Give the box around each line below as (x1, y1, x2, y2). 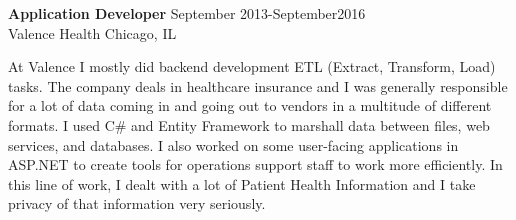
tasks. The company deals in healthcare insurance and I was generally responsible (8, 75, 508, 96)
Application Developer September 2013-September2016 (8, 3, 366, 23)
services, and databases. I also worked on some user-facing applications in (8, 134, 459, 155)
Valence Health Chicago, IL (8, 22, 177, 43)
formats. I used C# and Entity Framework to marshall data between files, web (8, 114, 490, 135)
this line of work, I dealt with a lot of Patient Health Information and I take (8, 173, 476, 194)
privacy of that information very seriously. (8, 193, 266, 214)
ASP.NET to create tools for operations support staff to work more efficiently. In (8, 154, 503, 175)
